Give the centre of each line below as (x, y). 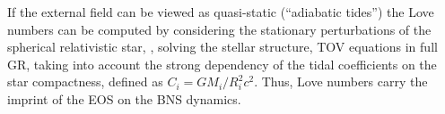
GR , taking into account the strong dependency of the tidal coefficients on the (222, 64)
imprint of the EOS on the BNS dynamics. (124, 98)
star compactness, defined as (85, 81)
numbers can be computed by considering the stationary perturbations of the (219, 29)
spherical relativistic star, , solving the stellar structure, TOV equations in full (222, 47)
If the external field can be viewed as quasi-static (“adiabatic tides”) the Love (221, 12)
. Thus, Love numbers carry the (341, 81)
